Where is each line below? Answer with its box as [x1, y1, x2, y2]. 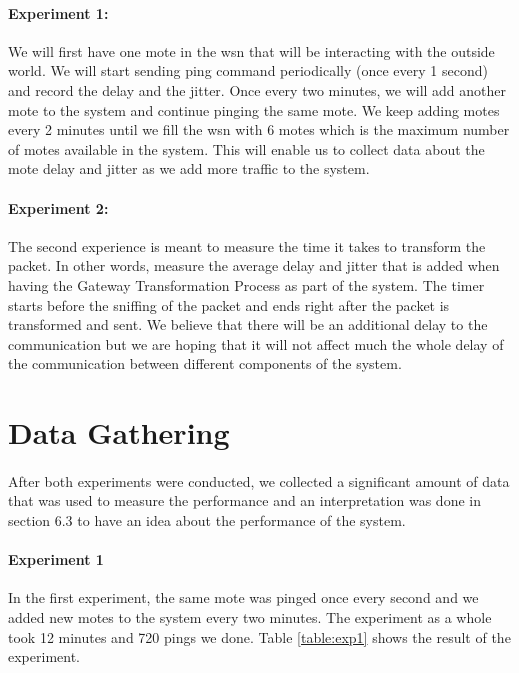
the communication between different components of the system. [8, 353, 402, 374]
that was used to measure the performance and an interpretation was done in [8, 490, 481, 511]
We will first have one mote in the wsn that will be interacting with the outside [8, 40, 495, 61]
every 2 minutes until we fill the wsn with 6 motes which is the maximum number [8, 119, 510, 140]
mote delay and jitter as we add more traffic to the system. [8, 158, 370, 179]
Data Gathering [8, 412, 230, 453]
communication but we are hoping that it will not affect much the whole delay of [8, 333, 504, 354]
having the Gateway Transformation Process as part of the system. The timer [8, 274, 485, 295]
